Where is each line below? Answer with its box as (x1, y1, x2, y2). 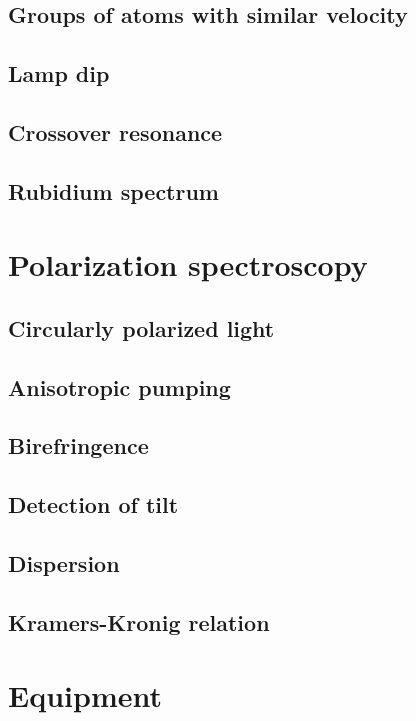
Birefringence (8, 430, 149, 461)
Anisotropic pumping (8, 371, 231, 402)
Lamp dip (8, 58, 110, 89)
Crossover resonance (8, 116, 223, 147)
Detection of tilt (8, 489, 179, 520)
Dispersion (8, 548, 120, 579)
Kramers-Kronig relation (8, 606, 270, 637)
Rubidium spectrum (8, 175, 219, 206)
